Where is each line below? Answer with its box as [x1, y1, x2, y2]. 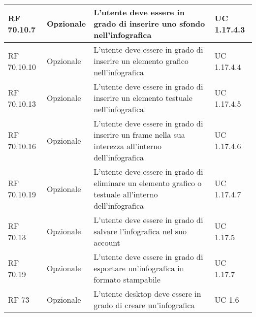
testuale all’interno [94, 189, 158, 200]
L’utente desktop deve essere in [94, 288, 201, 299]
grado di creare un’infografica [94, 299, 195, 311]
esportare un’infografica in [94, 262, 184, 274]
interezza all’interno [94, 140, 162, 152]
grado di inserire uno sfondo [94, 18, 205, 29]
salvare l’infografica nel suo [94, 225, 187, 237]
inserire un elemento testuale [94, 92, 192, 103]
